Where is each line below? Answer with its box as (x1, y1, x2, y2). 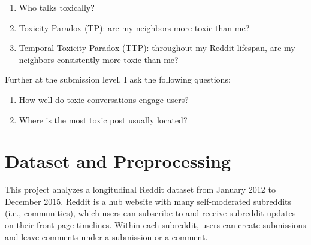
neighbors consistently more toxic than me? (19, 53, 179, 65)
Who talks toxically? (19, 1, 95, 13)
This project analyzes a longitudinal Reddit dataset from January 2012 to (5, 183, 276, 196)
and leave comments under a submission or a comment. (5, 230, 208, 243)
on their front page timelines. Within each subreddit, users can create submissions (5, 219, 306, 231)
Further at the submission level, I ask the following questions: (5, 73, 231, 86)
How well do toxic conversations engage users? (19, 93, 189, 105)
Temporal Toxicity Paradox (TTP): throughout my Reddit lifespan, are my (19, 41, 295, 54)
